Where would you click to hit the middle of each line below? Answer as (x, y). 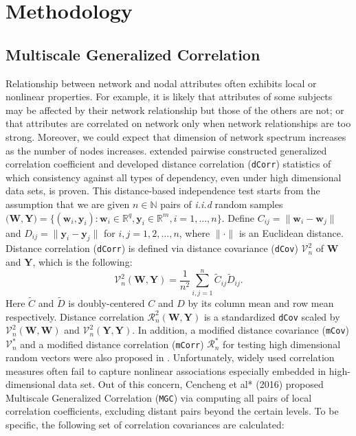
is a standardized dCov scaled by (272, 316)
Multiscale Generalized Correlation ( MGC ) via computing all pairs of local (159, 397)
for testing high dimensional (282, 344)
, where (194, 232)
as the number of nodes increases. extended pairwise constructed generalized (166, 150)
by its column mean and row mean (261, 302)
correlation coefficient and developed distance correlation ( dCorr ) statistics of (168, 164)
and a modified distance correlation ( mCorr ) (112, 344)
